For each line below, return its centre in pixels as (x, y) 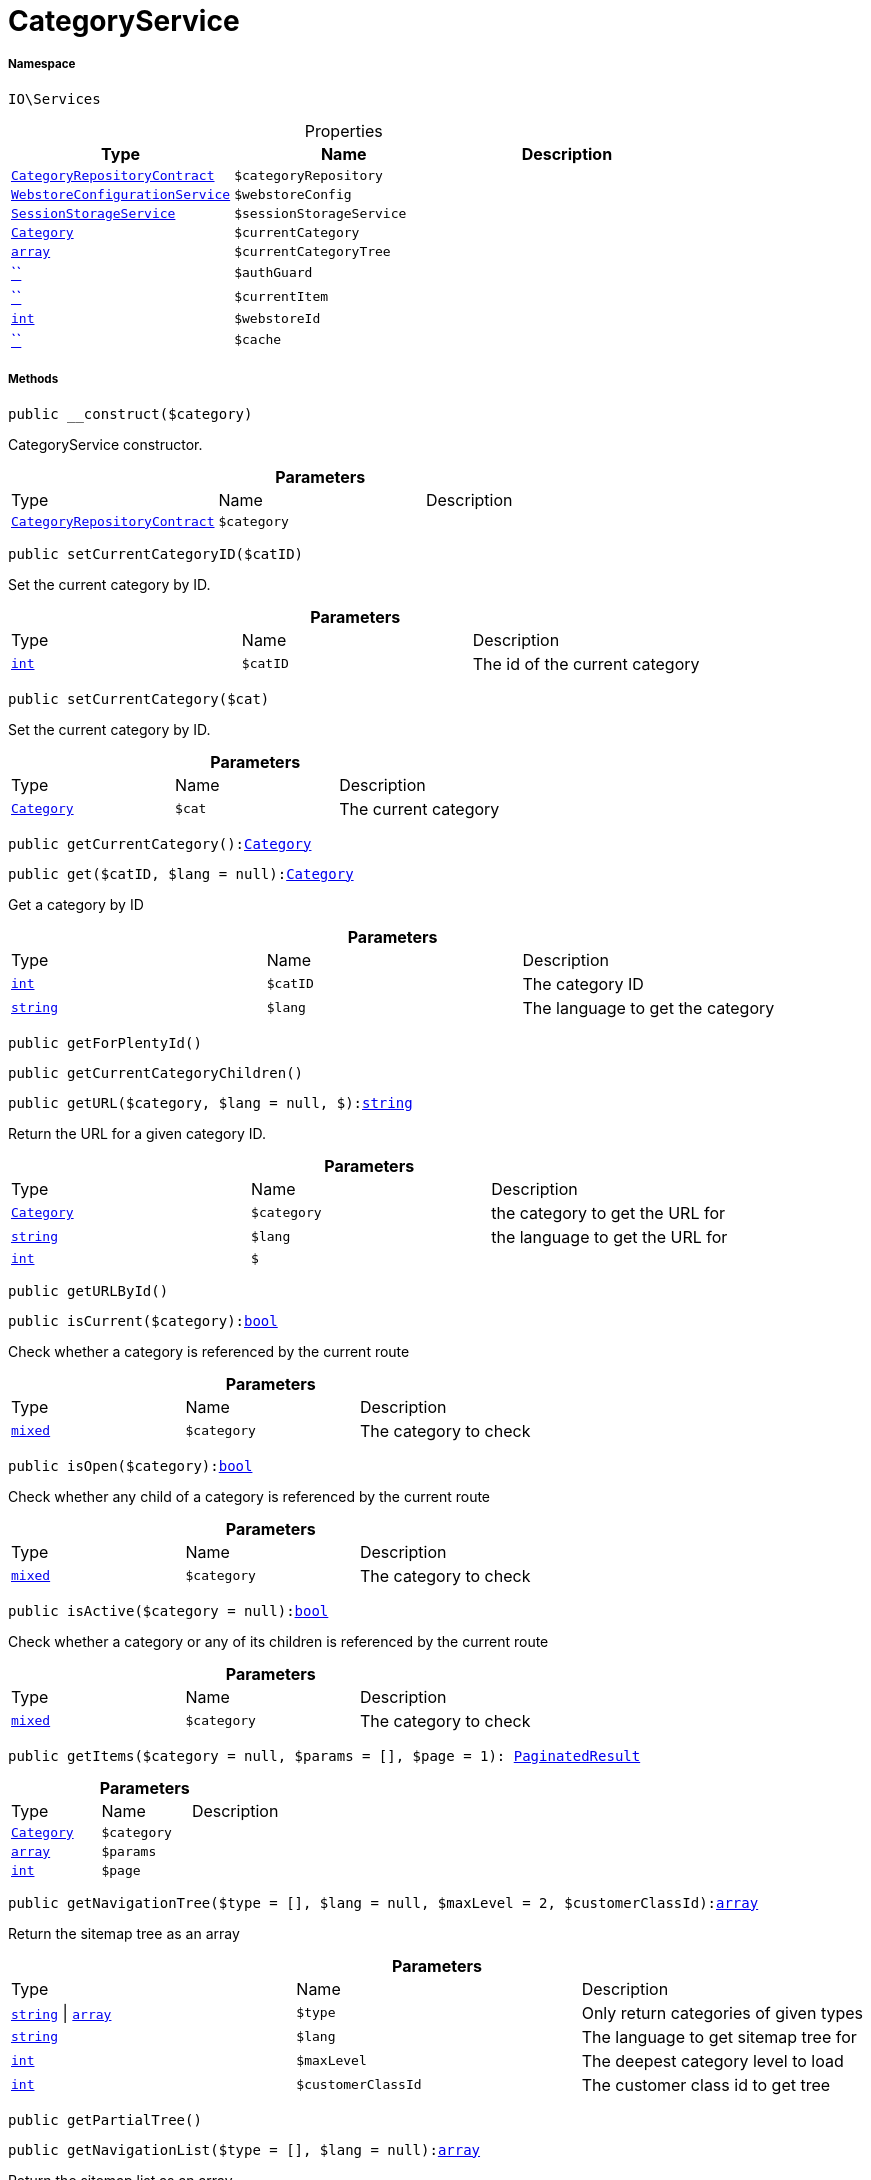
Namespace (42, 64)
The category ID (583, 983)
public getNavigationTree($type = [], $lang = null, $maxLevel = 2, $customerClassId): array (383, 1902)
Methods (33, 379)
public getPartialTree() (105, 2119)
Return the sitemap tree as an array (124, 1933)
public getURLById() (88, 1290)
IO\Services (54, 98)
